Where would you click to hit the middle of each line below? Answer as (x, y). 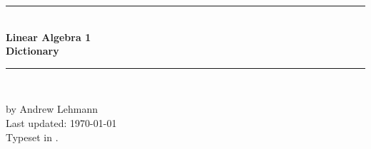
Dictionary (32, 51)
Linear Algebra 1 (49, 37)
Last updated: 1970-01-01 (61, 122)
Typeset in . (32, 137)
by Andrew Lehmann (52, 109)
